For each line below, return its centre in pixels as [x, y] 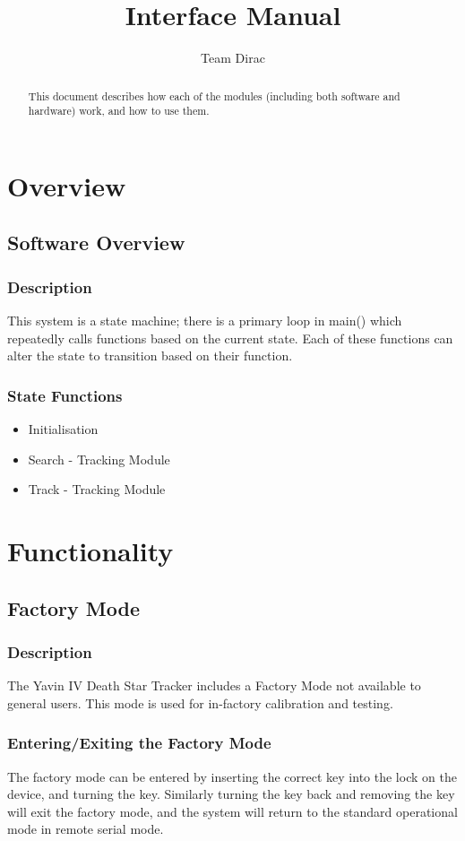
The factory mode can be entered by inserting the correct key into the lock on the [232, 776]
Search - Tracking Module [99, 459]
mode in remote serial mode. [86, 829]
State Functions [65, 395]
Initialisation [63, 429]
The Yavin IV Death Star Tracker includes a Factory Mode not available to [214, 685]
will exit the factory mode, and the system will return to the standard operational [232, 811]
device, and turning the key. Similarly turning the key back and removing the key [231, 794]
